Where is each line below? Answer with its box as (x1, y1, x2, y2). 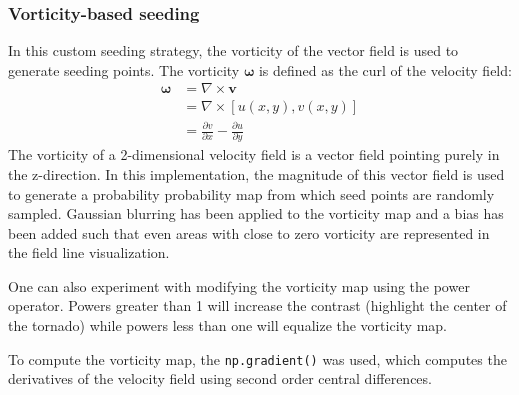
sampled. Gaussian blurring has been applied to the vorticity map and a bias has (8, 203, 504, 224)
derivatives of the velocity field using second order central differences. (8, 368, 432, 389)
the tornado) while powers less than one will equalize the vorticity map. (8, 315, 447, 336)
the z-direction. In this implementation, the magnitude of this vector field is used (8, 163, 505, 184)
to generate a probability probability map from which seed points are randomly (8, 183, 495, 204)
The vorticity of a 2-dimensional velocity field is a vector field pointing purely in (8, 144, 500, 165)
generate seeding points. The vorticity (8, 59, 240, 80)
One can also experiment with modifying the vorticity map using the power (8, 275, 470, 296)
